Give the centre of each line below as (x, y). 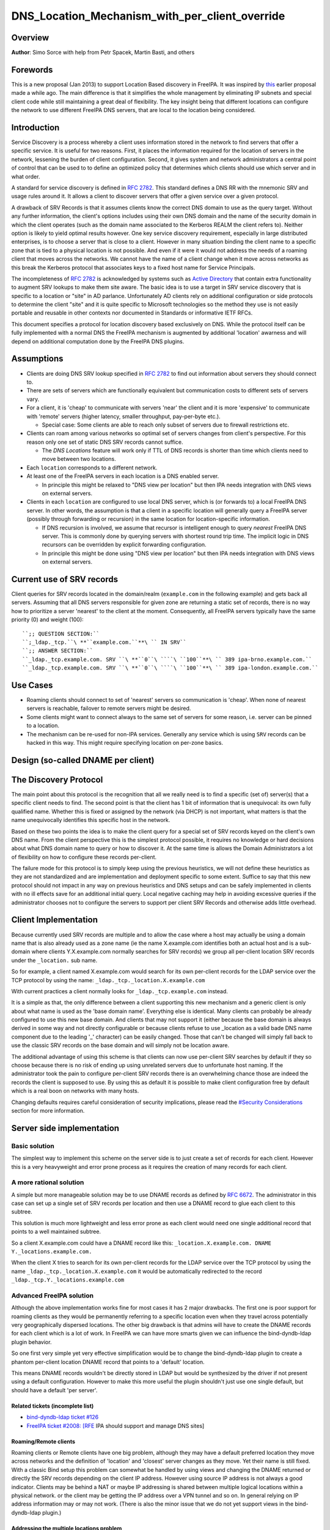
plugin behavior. (31, 1342)
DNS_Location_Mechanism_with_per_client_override (148, 16)
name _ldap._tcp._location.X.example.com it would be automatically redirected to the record (137, 1271)
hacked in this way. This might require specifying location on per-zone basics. (125, 743)
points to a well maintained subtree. (56, 1232)
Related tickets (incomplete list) (53, 1406)
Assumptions (37, 359)
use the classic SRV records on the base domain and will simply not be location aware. (120, 1045)
